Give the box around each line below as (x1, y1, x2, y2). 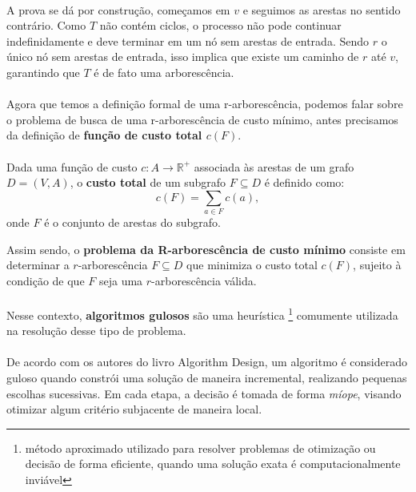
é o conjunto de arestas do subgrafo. (44, 214, 221, 231)
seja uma (98, 272, 143, 288)
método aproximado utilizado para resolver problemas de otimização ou (25, 439, 376, 456)
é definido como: (264, 174, 345, 191)
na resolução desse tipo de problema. (6, 322, 186, 339)
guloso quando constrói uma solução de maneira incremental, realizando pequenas (6, 369, 407, 386)
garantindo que (6, 63, 80, 80)
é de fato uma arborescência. (94, 63, 234, 80)
